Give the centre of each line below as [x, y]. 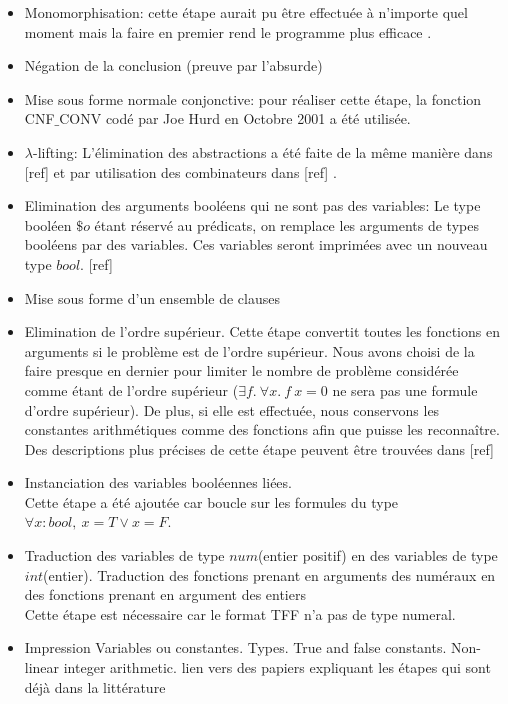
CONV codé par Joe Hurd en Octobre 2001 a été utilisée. [235, 118]
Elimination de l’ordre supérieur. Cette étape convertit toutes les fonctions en [262, 331]
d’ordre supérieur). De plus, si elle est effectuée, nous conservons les [232, 409]
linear [42, 667]
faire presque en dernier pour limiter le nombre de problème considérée [241, 370]
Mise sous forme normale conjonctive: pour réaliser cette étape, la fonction [253, 98]
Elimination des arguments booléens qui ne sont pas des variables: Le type [252, 205]
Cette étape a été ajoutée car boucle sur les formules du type [211, 501]
